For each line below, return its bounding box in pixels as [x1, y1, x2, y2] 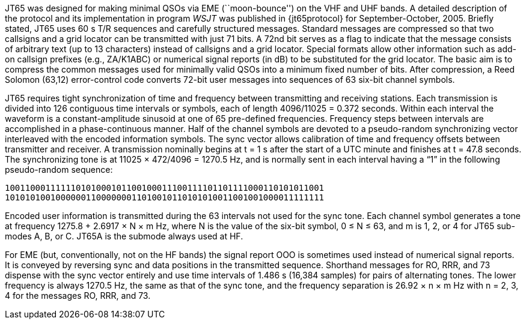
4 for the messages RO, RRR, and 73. [5, 290, 151, 301]
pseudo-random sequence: [5, 164, 113, 175]
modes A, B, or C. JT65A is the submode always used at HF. [5, 231, 243, 241]
